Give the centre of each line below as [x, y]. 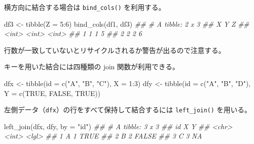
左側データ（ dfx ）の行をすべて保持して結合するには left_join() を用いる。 [128, 110]
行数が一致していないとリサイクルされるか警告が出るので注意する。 [115, 50]
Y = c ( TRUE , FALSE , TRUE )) [52, 93]
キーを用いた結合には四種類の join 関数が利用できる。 [92, 67]
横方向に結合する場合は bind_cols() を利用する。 [85, 7]
